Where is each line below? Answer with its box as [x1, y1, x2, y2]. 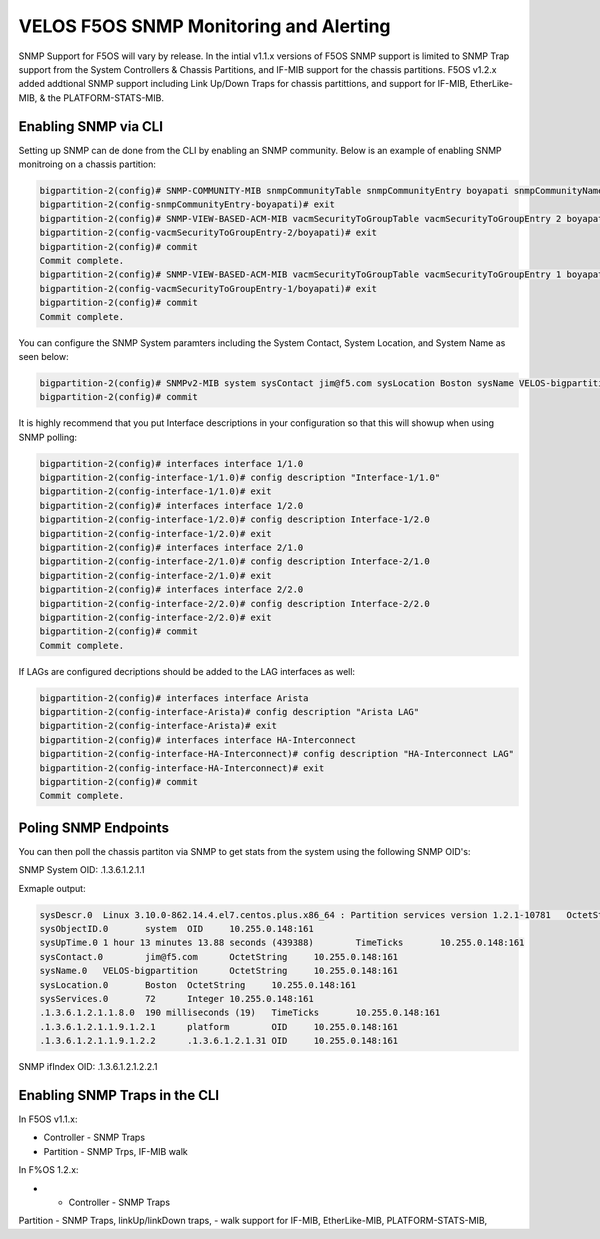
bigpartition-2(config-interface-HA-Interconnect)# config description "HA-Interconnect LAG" [39, 748, 515, 760]
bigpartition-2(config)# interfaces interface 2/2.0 [39, 584, 304, 595]
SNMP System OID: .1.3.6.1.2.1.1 [18, 864, 145, 876]
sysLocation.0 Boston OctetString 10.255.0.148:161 [39, 979, 357, 990]
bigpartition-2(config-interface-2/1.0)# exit [39, 570, 272, 581]
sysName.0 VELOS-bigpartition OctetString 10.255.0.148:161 [39, 965, 399, 977]
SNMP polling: [18, 431, 78, 443]
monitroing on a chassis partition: [18, 158, 157, 170]
